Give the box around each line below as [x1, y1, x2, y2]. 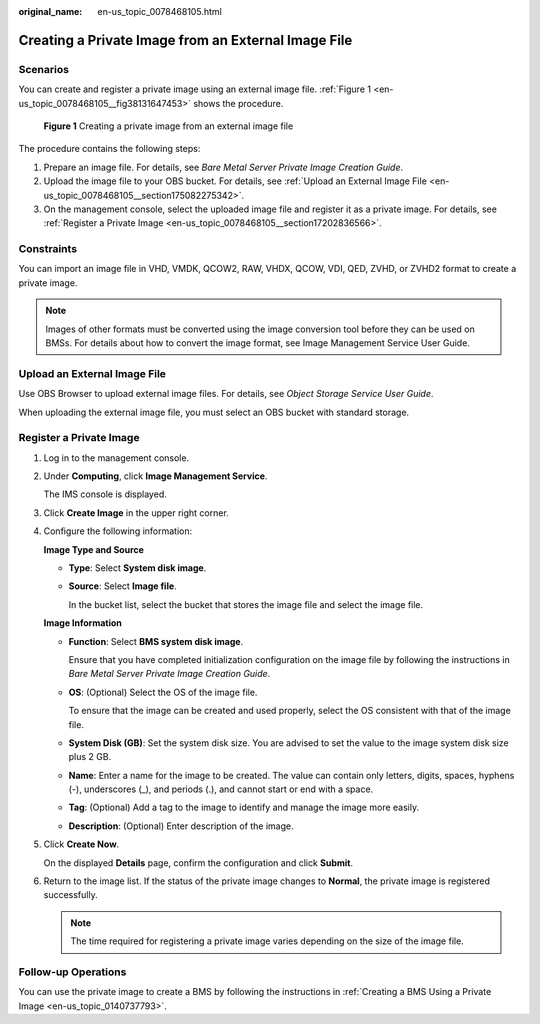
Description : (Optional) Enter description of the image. [68, 820, 294, 832]
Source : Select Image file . [68, 580, 177, 592]
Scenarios [18, 62, 70, 76]
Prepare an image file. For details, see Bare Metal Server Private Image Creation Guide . [43, 161, 404, 173]
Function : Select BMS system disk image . [68, 635, 244, 647]
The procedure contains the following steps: [18, 143, 201, 155]
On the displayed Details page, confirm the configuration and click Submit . [43, 856, 354, 869]
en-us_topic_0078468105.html [97, 6, 222, 17]
